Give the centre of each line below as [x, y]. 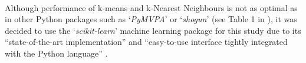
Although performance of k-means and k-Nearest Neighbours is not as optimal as [151, 7]
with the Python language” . [56, 53]
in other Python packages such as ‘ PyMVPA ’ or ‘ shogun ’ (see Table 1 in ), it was [151, 19]
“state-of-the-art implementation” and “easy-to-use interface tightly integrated [146, 42]
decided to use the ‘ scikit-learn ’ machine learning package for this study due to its [153, 30]
